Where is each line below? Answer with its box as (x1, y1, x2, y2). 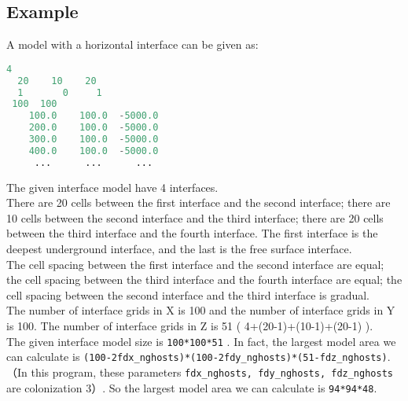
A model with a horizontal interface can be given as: (6, 36, 259, 53)
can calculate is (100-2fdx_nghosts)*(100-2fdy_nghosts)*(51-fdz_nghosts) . (6, 348, 391, 365)
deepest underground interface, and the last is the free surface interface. (6, 241, 352, 257)
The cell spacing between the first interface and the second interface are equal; (6, 256, 384, 272)
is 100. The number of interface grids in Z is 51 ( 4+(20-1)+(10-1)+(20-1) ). (6, 318, 373, 334)
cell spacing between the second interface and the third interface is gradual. (6, 286, 369, 303)
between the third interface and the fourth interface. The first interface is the (6, 225, 378, 241)
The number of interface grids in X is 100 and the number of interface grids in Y (6, 302, 395, 318)
